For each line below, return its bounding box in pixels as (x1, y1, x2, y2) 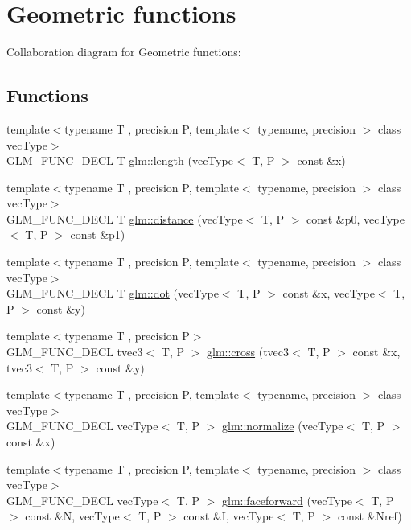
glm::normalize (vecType (222, 417, 343, 434)
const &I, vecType (183, 507, 274, 524)
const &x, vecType (282, 285, 375, 302)
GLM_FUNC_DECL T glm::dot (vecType (6, 285, 219, 302)
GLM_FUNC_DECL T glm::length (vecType (6, 152, 233, 169)
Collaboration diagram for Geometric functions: (6, 43, 241, 60)
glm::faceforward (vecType (222, 491, 352, 508)
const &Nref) (337, 507, 402, 524)
